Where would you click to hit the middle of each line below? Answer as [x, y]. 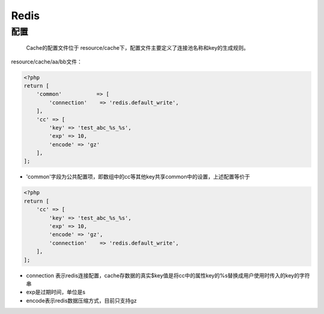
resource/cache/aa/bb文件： [46, 61]
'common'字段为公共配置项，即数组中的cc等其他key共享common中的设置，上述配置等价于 [138, 177]
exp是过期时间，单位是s [56, 292]
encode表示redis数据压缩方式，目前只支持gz [82, 300]
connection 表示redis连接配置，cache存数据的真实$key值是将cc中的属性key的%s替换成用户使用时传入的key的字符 [168, 275]
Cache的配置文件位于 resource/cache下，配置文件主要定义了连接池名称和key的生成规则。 [137, 48]
